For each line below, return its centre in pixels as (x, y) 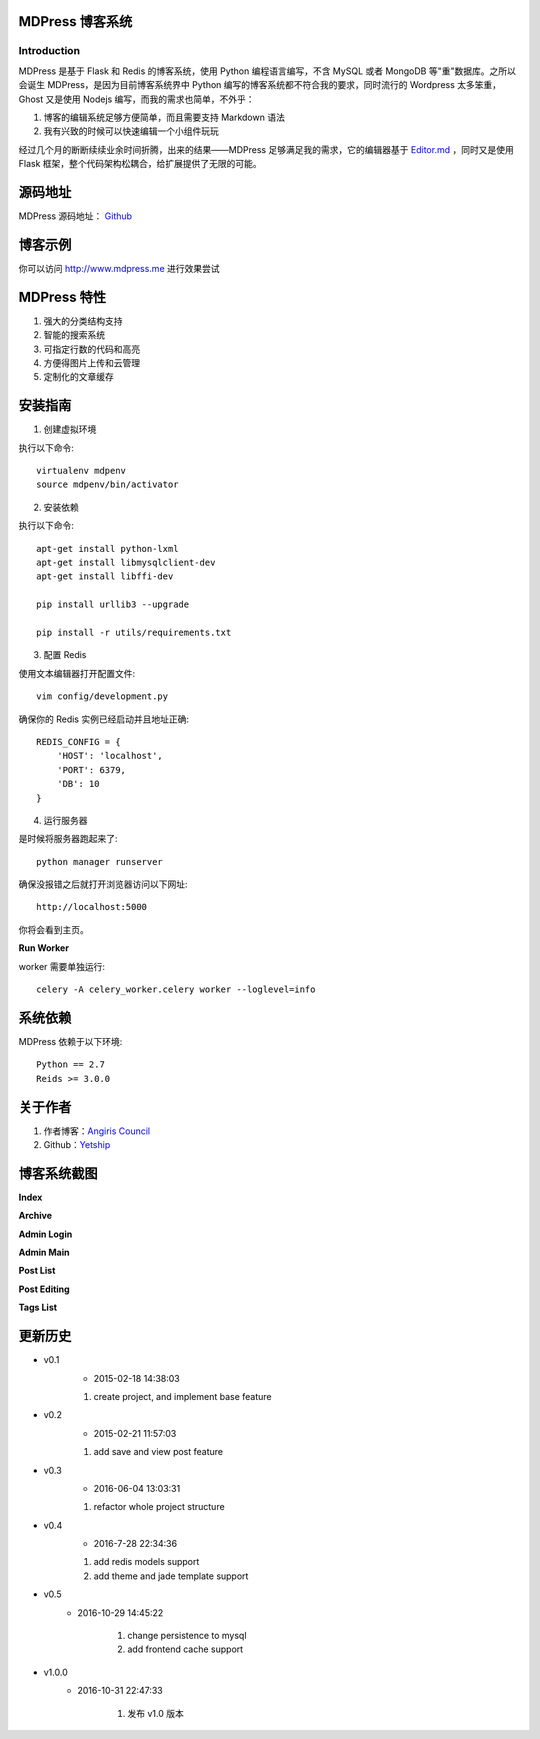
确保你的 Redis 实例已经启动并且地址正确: (104, 719)
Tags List (38, 1307)
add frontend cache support (185, 1649)
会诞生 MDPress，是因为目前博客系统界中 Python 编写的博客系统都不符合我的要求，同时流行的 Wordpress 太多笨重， (260, 85)
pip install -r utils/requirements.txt (134, 632)
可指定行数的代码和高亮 (91, 349)
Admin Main (44, 1252)
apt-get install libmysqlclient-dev (126, 563)
